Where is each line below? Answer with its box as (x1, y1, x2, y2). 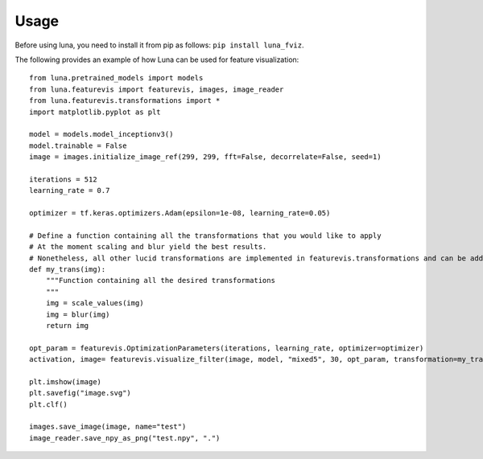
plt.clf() (29, 400, 68, 409)
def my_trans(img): (29, 264, 106, 273)
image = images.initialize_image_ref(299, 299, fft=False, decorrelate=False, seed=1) (29, 153, 382, 162)
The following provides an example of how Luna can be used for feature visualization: (14, 55, 299, 64)
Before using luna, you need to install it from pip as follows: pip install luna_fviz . (14, 40, 304, 50)
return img (45, 321, 89, 330)
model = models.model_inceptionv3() (29, 129, 174, 139)
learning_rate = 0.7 (29, 186, 110, 195)
